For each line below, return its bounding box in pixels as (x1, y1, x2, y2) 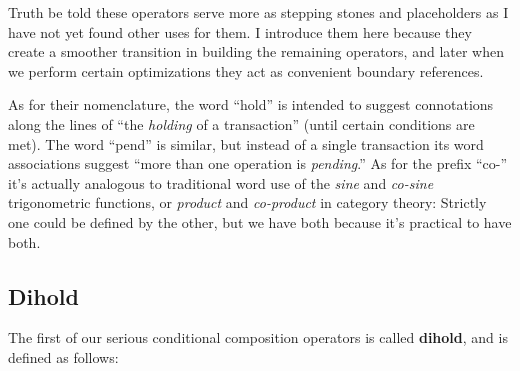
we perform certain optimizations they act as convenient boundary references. (8, 60, 484, 81)
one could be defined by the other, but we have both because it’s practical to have (8, 211, 512, 232)
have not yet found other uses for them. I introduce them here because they (8, 21, 472, 42)
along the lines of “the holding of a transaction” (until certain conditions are (8, 113, 475, 134)
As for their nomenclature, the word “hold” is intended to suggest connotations (8, 94, 494, 115)
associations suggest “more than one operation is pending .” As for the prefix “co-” (8, 153, 508, 174)
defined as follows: (8, 346, 119, 367)
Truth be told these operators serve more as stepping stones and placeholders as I (8, 2, 509, 22)
